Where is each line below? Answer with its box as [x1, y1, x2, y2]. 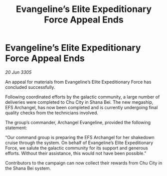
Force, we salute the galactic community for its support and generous [5, 145, 148, 151]
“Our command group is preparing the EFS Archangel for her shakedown [5, 134, 155, 140]
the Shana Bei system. [5, 165, 51, 171]
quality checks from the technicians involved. [5, 110, 99, 116]
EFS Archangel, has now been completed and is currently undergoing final [5, 104, 158, 110]
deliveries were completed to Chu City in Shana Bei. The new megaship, [5, 99, 154, 105]
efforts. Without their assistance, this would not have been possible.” [5, 150, 147, 156]
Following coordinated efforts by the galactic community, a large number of [5, 94, 160, 100]
